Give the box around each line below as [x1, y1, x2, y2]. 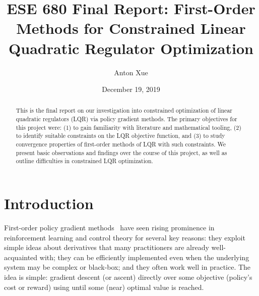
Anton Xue [114, 67, 148, 77]
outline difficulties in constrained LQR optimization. [16, 157, 153, 165]
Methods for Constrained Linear [16, 18, 246, 38]
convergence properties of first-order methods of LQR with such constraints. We [16, 140, 226, 149]
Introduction [4, 193, 94, 214]
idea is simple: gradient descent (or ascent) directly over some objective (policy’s [4, 271, 252, 282]
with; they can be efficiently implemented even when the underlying [39, 252, 249, 262]
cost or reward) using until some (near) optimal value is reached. [4, 281, 204, 292]
